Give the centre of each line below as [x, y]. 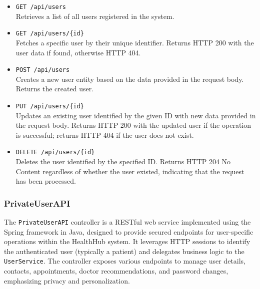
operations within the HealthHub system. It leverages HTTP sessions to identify [127, 241]
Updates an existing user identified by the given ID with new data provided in [136, 115]
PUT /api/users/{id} [50, 106]
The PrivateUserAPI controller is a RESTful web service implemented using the [127, 222]
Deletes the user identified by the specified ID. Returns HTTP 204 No [123, 161]
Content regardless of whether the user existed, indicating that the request [130, 171]
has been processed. [46, 181]
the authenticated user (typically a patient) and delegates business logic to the [124, 251]
